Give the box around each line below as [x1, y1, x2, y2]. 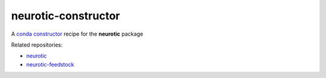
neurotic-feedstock [26, 60, 75, 68]
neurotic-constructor [11, 9, 120, 22]
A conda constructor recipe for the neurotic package [11, 30, 144, 37]
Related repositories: [11, 41, 63, 48]
